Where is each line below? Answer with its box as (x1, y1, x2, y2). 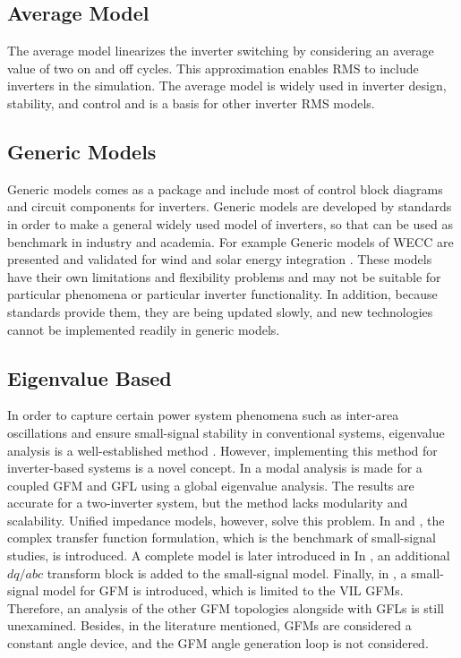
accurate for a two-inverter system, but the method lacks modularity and (7, 493, 408, 512)
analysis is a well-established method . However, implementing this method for (7, 440, 438, 459)
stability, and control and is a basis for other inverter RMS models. (7, 93, 375, 112)
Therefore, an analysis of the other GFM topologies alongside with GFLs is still (7, 598, 444, 617)
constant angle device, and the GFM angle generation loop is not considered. (7, 634, 429, 653)
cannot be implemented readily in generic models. (7, 320, 280, 338)
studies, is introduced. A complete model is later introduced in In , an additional (7, 546, 450, 565)
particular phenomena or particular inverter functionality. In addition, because (7, 285, 438, 303)
